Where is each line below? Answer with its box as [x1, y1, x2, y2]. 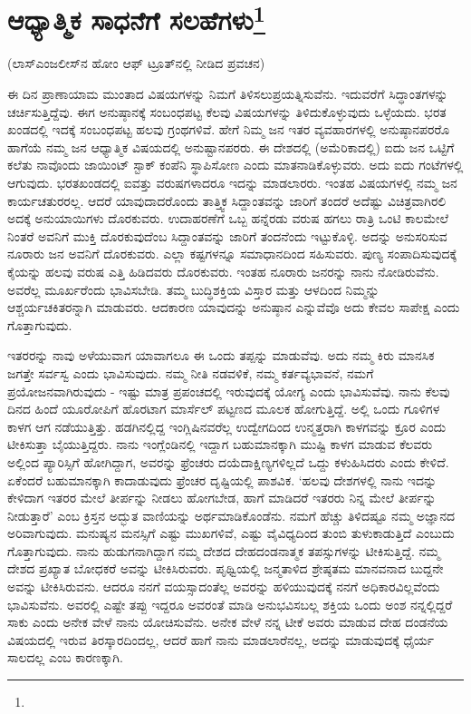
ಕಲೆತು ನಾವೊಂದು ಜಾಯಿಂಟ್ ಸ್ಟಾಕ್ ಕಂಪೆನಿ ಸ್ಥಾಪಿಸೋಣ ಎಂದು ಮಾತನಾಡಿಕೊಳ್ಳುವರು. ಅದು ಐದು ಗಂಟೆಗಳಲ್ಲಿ [7, 155, 464, 174]
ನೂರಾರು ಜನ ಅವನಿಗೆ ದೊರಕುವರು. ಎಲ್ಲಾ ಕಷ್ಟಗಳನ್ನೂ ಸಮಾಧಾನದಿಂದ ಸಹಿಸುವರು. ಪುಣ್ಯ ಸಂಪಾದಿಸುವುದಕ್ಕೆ [7, 244, 457, 263]
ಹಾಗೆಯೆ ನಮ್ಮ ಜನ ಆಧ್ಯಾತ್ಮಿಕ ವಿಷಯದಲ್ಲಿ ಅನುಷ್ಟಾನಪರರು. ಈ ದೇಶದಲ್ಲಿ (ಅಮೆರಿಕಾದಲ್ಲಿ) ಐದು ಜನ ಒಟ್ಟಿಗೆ [7, 137, 455, 156]
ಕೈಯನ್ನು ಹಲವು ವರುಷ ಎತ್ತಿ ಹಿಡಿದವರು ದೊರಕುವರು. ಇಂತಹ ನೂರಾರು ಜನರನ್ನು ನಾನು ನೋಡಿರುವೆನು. [7, 261, 439, 280]
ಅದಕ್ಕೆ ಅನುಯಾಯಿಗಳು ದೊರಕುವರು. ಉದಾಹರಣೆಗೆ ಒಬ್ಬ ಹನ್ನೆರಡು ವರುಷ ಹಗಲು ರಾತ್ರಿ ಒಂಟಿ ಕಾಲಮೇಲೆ [7, 209, 449, 228]
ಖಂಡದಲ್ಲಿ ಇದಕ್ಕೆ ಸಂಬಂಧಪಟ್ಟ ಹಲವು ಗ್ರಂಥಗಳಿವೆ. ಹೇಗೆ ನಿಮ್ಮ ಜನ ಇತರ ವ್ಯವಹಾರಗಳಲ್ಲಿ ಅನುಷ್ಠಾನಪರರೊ [7, 120, 450, 139]
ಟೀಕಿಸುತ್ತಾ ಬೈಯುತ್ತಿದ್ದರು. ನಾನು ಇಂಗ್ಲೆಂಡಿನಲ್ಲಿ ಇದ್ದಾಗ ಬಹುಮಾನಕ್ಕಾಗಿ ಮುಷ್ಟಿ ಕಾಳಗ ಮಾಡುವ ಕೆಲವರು [7, 435, 433, 454]
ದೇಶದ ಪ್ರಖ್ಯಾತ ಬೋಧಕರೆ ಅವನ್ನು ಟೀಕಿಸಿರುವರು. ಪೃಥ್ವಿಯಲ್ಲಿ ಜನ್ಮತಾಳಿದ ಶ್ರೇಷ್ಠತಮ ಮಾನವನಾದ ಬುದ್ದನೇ [7, 559, 444, 578]
